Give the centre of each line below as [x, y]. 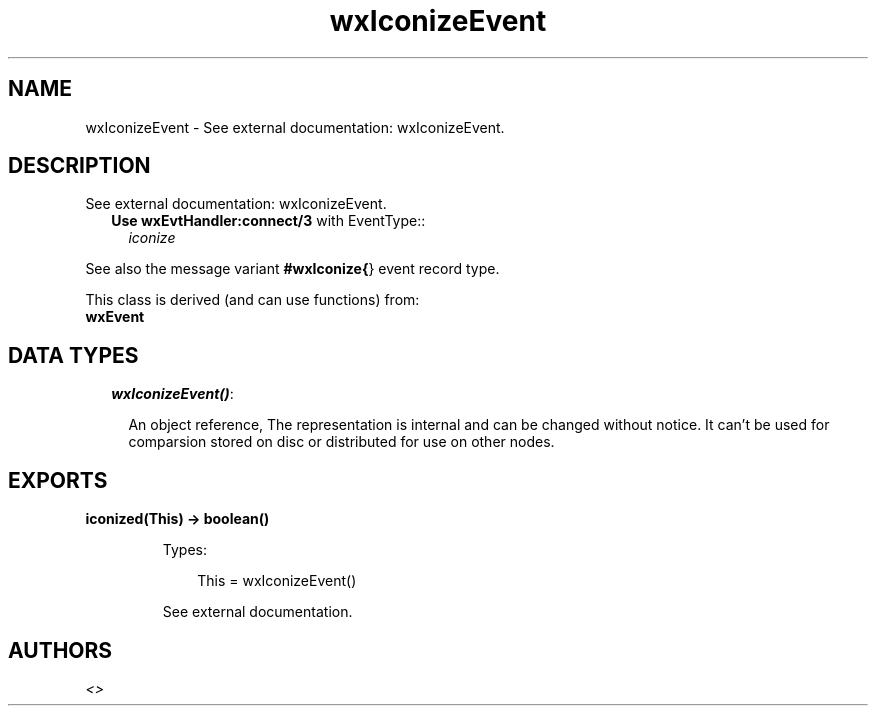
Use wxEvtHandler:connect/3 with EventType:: [268, 221]
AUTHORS [60, 650]
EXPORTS [58, 480]
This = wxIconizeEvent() [277, 581]
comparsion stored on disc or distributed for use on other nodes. [341, 442]
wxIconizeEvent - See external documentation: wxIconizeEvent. [295, 127]
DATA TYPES [73, 355]
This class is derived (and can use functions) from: [252, 300]
